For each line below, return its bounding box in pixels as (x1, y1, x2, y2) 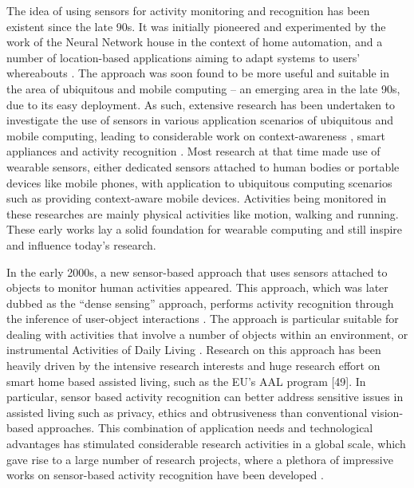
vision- (370, 403, 404, 420)
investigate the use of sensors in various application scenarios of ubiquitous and (6, 112, 393, 128)
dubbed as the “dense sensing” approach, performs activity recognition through (6, 294, 394, 311)
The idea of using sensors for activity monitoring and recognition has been (6, 2, 370, 18)
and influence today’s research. (6, 236, 156, 253)
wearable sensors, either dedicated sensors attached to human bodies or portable (6, 158, 400, 175)
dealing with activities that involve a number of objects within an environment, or (6, 325, 408, 342)
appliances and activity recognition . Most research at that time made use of (6, 143, 380, 159)
